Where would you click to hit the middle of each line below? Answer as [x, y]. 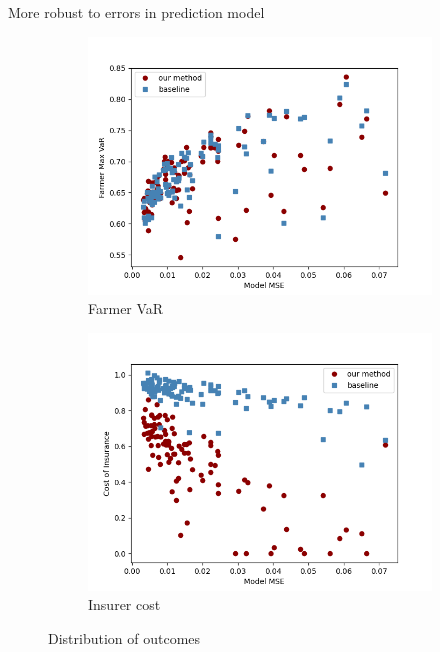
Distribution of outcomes [124, 637]
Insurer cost [124, 604]
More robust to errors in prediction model [136, 12]
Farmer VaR [126, 308]
